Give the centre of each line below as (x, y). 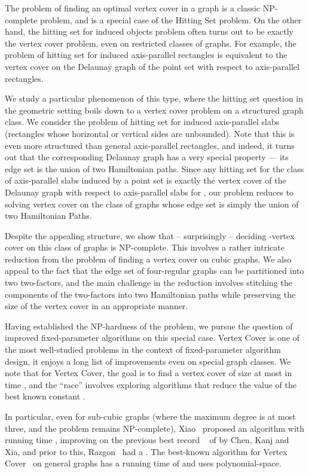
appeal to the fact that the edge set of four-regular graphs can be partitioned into (154, 271)
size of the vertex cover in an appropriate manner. (97, 306)
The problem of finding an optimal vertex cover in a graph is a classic (132, 8)
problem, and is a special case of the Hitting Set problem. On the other (171, 19)
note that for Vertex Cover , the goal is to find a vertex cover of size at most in (149, 373)
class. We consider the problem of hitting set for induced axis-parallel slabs (142, 122)
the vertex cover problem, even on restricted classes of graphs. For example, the (151, 43)
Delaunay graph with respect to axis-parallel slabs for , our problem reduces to (149, 192)
